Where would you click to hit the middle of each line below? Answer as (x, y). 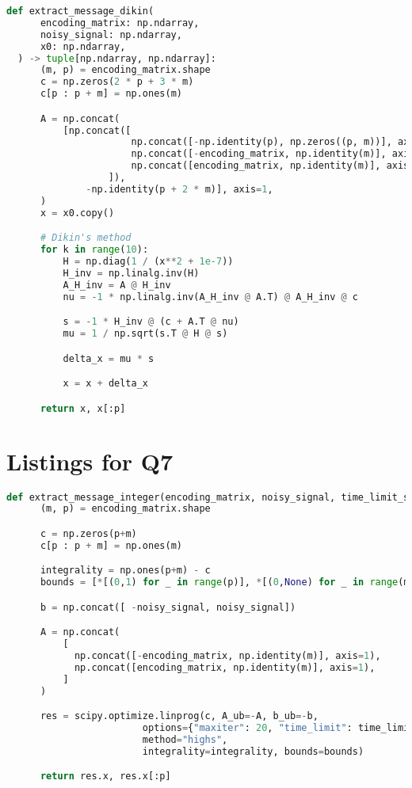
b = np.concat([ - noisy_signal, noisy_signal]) (168, 607)
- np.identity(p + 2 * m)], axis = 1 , (179, 189)
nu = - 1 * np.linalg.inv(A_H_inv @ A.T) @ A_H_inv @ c (210, 297)
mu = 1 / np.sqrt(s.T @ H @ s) (145, 333)
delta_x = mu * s (109, 358)
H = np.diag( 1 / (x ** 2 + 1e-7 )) (148, 261)
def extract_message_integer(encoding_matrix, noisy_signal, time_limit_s (208, 497)
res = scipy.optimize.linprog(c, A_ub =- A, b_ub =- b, (179, 716)
